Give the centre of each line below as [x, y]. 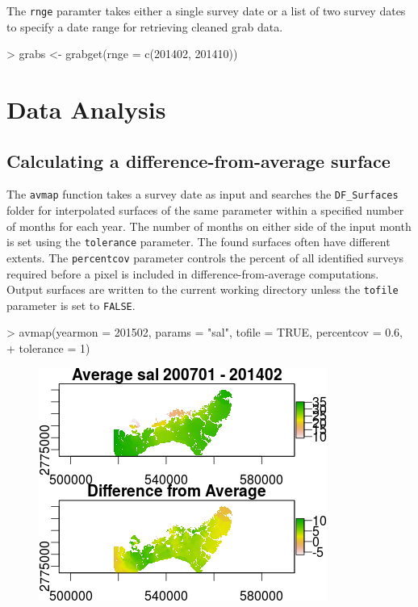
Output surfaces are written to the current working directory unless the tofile [203, 289]
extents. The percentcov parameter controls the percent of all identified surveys [205, 257]
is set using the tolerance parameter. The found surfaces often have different [199, 242]
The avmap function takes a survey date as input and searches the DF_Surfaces [203, 194]
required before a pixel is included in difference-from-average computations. [193, 273]
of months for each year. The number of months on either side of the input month [209, 226]
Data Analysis [86, 109]
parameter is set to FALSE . [71, 305]
